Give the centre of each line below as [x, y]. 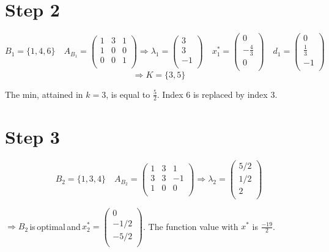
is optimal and [55, 226]
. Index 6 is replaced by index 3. [217, 94]
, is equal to [128, 94]
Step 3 [32, 136]
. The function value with [190, 226]
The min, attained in [44, 94]
